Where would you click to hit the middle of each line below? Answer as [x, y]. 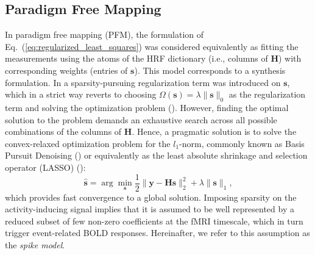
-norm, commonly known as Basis [242, 143]
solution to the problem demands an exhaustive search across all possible [141, 119]
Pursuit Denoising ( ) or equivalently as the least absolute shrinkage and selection [156, 155]
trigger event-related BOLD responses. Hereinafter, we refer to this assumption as [157, 233]
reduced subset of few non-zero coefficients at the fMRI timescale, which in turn [154, 221]
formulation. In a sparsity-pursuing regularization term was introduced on [143, 82]
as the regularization [267, 94]
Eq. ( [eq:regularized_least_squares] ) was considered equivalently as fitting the [152, 46]
